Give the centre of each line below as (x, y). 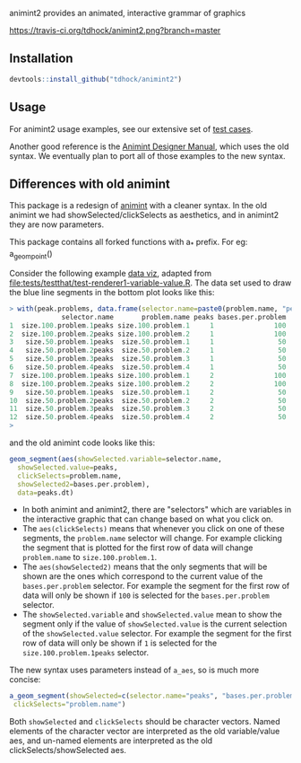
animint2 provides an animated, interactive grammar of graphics (128, 13)
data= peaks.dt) (46, 493)
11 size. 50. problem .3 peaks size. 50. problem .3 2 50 (148, 409)
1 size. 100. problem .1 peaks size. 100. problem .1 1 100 (148, 325)
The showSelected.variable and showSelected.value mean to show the (152, 615)
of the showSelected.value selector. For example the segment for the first (157, 634)
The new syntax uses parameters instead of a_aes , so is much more (134, 670)
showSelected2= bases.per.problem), (84, 484)
